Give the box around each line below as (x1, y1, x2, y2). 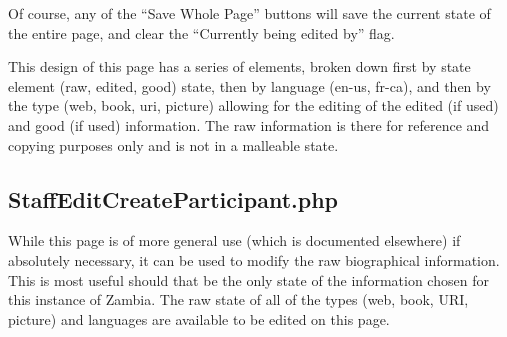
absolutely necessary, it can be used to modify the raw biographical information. (8, 249, 500, 270)
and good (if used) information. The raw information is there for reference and (8, 114, 490, 135)
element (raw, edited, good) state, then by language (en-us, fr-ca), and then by (8, 75, 491, 96)
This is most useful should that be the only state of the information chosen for (8, 269, 489, 290)
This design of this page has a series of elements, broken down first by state (8, 56, 471, 77)
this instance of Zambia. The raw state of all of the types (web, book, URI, (8, 289, 469, 310)
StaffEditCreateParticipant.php (8, 183, 338, 214)
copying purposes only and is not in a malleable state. (8, 134, 339, 155)
